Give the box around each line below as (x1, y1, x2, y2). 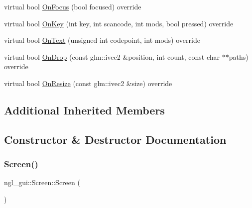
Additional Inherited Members (4, 102, 165, 117)
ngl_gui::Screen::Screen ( (4, 177, 80, 188)
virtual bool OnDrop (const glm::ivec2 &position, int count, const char (4, 51, 220, 62)
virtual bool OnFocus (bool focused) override (4, 1, 141, 11)
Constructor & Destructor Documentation (4, 131, 227, 147)
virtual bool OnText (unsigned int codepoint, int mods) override (4, 35, 200, 45)
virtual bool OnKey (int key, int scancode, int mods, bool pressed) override (4, 18, 234, 28)
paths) (229, 51, 249, 62)
